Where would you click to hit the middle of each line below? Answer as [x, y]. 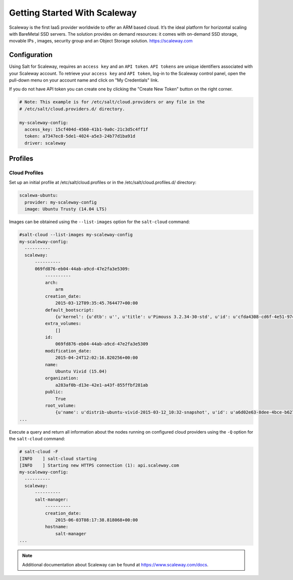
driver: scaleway [45, 143]
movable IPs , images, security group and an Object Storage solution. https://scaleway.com [101, 41]
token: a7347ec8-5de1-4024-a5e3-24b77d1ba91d [80, 136]
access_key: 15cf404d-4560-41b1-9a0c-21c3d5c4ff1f [86, 129]
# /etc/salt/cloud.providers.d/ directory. [72, 109]
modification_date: [68, 351]
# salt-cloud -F [39, 452]
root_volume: [61, 405]
